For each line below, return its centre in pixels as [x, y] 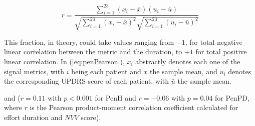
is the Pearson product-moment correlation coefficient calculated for [134, 107]
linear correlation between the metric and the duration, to [93, 52]
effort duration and [33, 117]
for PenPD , [232, 97]
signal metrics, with [34, 71]
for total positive [221, 52]
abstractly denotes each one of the [188, 61]
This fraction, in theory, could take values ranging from [89, 42]
